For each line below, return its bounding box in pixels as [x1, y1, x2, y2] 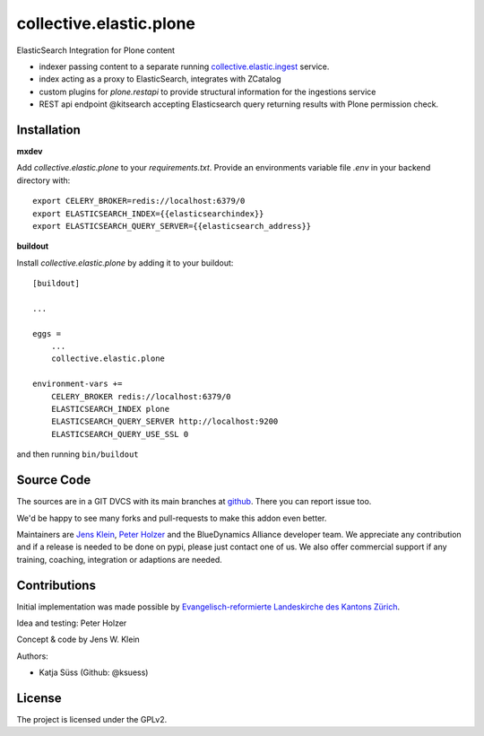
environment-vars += [32, 379, 123, 390]
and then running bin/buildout [16, 449, 139, 460]
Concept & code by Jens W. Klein [16, 634, 141, 645]
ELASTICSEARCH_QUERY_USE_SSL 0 [50, 429, 189, 439]
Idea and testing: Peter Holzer [16, 618, 127, 628]
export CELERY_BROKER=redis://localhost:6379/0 [32, 196, 246, 206]
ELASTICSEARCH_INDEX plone [50, 404, 170, 415]
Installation [16, 122, 81, 137]
